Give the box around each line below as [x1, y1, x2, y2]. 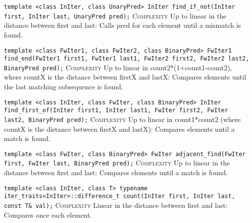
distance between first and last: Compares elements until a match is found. [4, 167, 228, 178]
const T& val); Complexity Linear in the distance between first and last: [4, 200, 228, 210]
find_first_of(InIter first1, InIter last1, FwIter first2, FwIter [4, 107, 229, 114]
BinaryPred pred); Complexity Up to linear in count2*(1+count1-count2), [4, 62, 232, 72]
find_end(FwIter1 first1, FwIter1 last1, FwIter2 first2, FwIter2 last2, [4, 55, 250, 62]
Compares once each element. [4, 209, 92, 220]
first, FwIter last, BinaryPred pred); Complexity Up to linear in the [4, 158, 230, 168]
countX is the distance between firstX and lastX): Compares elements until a [4, 123, 235, 134]
